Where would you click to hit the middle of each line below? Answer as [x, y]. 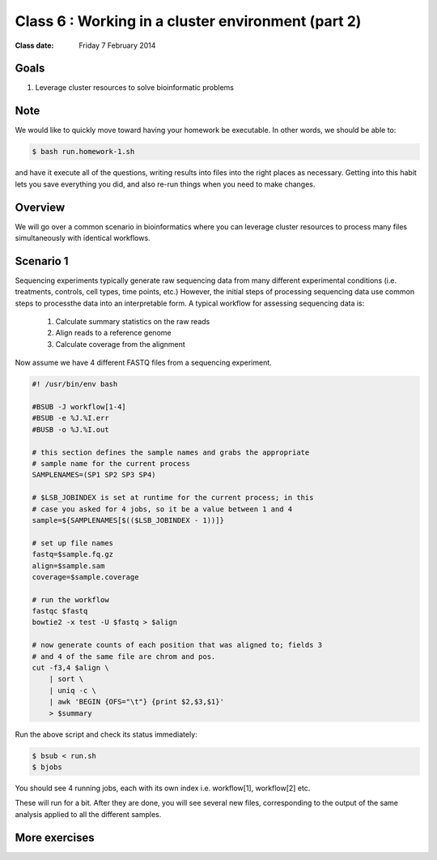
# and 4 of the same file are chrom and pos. [124, 656]
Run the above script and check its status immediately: [106, 734]
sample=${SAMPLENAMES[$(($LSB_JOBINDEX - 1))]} [128, 520]
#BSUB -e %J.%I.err [70, 418]
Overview [40, 207]
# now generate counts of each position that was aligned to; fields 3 [177, 645]
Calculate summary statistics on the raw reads [133, 322]
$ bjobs [47, 767]
